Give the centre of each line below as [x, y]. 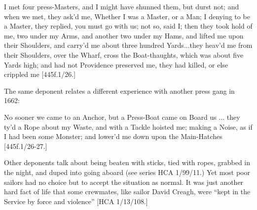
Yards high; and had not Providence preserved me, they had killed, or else [116, 64]
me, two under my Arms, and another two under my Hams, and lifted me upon [124, 35]
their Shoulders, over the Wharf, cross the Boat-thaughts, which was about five [124, 54]
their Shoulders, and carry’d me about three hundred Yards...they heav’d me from [128, 45]
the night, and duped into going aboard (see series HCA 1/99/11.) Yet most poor [127, 172]
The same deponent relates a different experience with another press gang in [119, 90]
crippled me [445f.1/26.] [40, 74]
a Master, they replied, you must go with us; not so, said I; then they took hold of [128, 26]
